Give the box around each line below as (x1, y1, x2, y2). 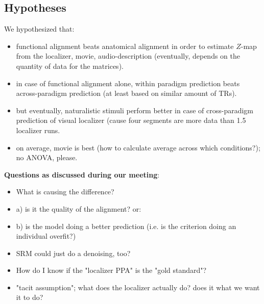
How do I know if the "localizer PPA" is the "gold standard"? (16, 265, 207, 275)
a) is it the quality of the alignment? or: (16, 203, 141, 214)
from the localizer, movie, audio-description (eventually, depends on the (16, 50, 240, 61)
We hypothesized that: (4, 23, 75, 34)
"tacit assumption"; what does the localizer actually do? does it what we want (16, 282, 260, 292)
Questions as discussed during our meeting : (4, 169, 160, 180)
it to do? (16, 292, 43, 302)
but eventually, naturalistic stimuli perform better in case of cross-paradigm (16, 105, 253, 115)
